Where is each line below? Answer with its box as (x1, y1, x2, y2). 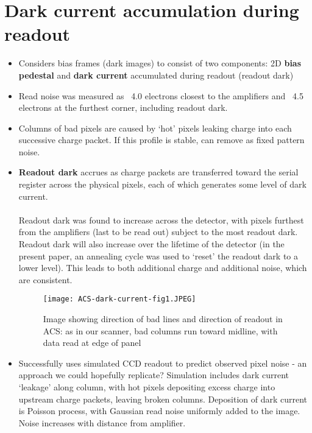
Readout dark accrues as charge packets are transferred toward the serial (18, 166, 299, 178)
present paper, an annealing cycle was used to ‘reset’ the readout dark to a (18, 249, 299, 262)
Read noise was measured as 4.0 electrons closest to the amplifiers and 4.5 (18, 89, 303, 102)
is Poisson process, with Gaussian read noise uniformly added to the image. (18, 404, 300, 417)
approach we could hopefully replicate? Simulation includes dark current (18, 368, 289, 381)
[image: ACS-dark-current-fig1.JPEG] (43, 295, 196, 304)
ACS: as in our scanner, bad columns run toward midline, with (43, 324, 278, 337)
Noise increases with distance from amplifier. (18, 416, 186, 429)
